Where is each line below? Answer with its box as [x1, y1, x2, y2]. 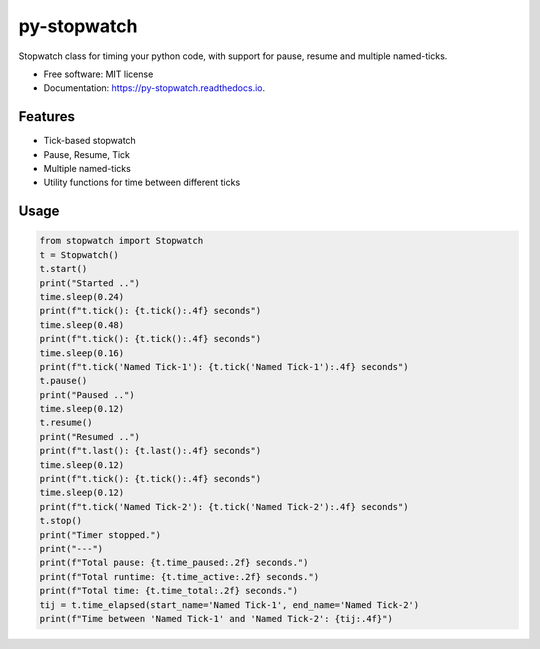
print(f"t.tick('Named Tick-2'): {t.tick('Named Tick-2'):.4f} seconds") [39, 501, 409, 512]
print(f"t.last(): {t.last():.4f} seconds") [39, 445, 262, 457]
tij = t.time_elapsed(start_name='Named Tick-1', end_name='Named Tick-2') [39, 599, 420, 610]
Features [18, 108, 75, 125]
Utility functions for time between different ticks [43, 176, 241, 189]
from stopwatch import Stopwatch [39, 235, 204, 247]
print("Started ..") [39, 277, 140, 289]
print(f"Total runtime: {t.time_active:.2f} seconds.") [39, 571, 320, 582]
